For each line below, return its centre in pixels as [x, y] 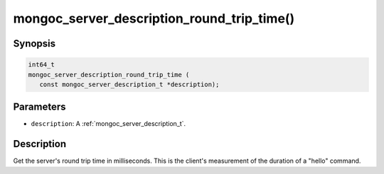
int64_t [41, 65]
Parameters [39, 107]
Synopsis [34, 43]
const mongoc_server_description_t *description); [129, 84]
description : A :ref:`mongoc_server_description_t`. [108, 124]
